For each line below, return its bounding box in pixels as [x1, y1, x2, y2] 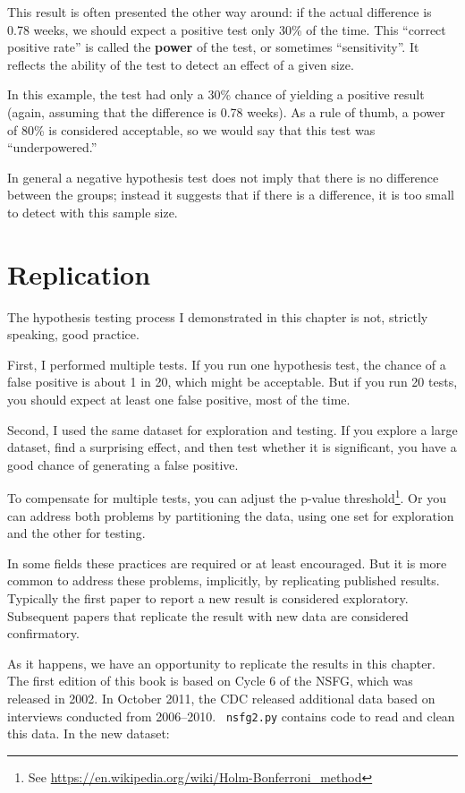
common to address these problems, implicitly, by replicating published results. [7, 571, 440, 590]
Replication [7, 255, 151, 292]
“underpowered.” [7, 138, 97, 157]
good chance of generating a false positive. [7, 455, 239, 473]
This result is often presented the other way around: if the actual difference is [7, 3, 432, 21]
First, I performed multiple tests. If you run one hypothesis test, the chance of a [7, 354, 446, 373]
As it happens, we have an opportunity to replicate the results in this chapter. [7, 653, 435, 672]
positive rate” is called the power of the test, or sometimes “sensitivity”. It [7, 38, 419, 56]
